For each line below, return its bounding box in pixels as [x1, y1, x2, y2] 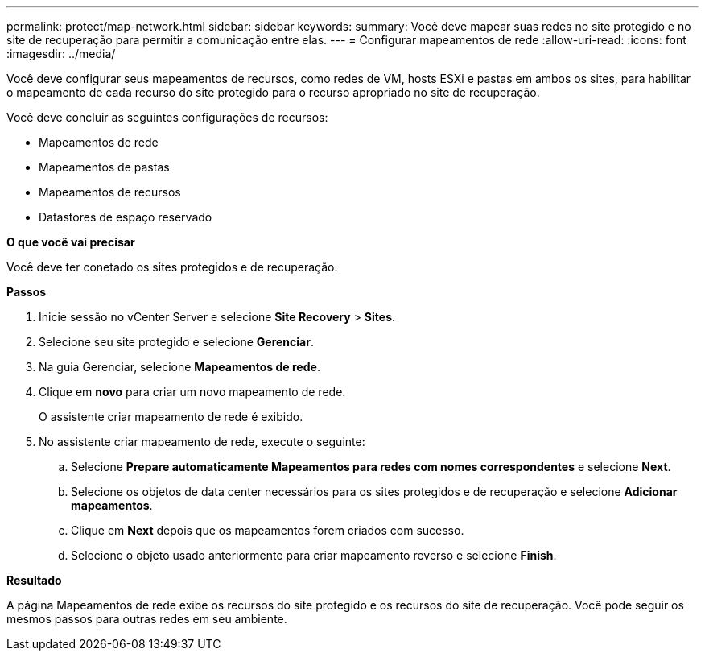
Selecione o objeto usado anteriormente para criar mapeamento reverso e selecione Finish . [71, 548, 557, 562]
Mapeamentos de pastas [39, 160, 170, 174]
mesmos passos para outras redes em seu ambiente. [6, 612, 287, 626]
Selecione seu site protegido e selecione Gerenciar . [39, 335, 314, 349]
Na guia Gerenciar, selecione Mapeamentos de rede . [39, 360, 320, 374]
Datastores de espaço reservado [39, 210, 212, 224]
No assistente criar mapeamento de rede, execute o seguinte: [39, 435, 365, 448]
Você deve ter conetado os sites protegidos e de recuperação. [6, 260, 338, 274]
